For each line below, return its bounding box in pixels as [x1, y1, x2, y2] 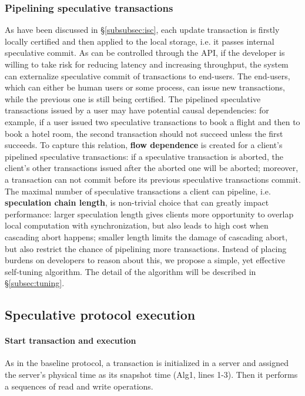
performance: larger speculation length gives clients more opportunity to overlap [5, 207, 294, 220]
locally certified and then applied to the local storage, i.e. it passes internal [5, 35, 274, 47]
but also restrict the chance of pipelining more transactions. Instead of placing [5, 242, 287, 254]
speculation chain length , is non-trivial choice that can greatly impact [5, 196, 269, 209]
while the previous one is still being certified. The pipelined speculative [5, 92, 261, 105]
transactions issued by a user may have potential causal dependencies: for [5, 104, 269, 116]
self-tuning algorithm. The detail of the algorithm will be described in [5, 265, 256, 277]
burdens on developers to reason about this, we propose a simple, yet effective [5, 254, 285, 266]
